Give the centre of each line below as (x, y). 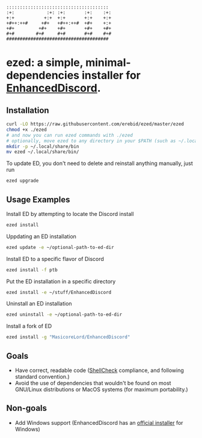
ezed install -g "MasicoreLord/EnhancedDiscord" (68, 337)
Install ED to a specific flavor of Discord (55, 259)
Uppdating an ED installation (41, 236)
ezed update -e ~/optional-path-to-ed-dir (60, 247)
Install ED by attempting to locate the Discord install (70, 214)
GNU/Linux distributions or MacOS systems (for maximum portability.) (101, 389)
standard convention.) (42, 376)
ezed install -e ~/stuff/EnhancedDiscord (59, 292)
